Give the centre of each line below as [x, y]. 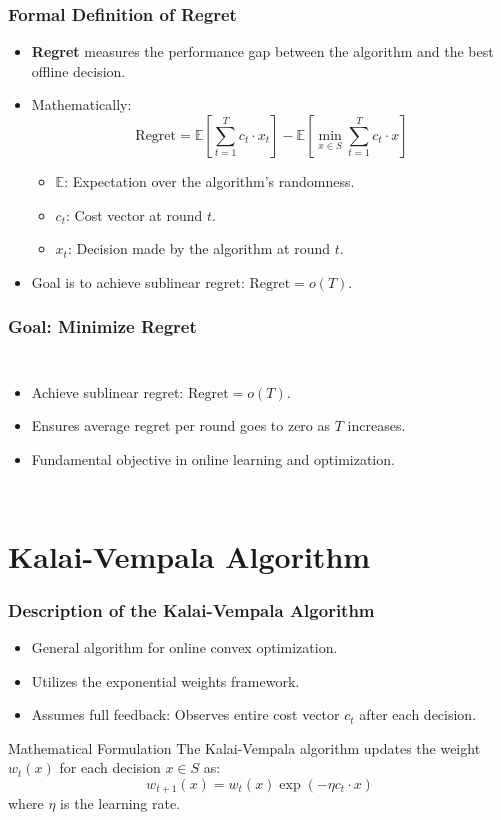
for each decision [110, 767]
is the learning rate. [120, 803]
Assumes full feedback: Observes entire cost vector [185, 714]
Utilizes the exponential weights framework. [165, 680]
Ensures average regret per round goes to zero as [181, 425]
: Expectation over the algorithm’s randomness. [209, 181]
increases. [376, 425]
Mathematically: [81, 104]
